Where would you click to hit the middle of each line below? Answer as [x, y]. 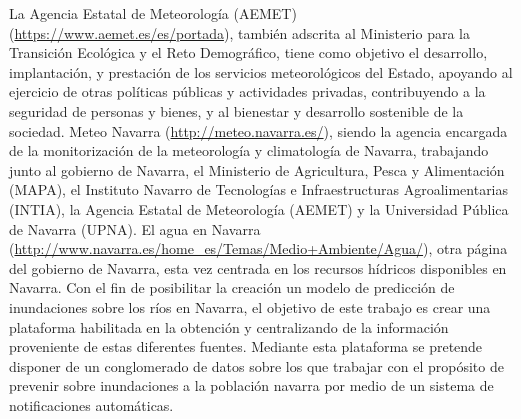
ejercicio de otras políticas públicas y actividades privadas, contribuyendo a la [247, 91]
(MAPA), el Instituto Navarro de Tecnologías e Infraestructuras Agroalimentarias [259, 189]
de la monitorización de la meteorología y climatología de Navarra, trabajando [249, 150]
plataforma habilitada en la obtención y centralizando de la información [229, 326]
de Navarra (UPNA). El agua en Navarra [135, 228]
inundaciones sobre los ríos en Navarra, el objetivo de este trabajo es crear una [250, 306]
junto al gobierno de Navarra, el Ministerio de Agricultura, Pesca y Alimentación [257, 169]
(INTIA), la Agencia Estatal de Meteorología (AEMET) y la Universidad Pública [259, 208]
